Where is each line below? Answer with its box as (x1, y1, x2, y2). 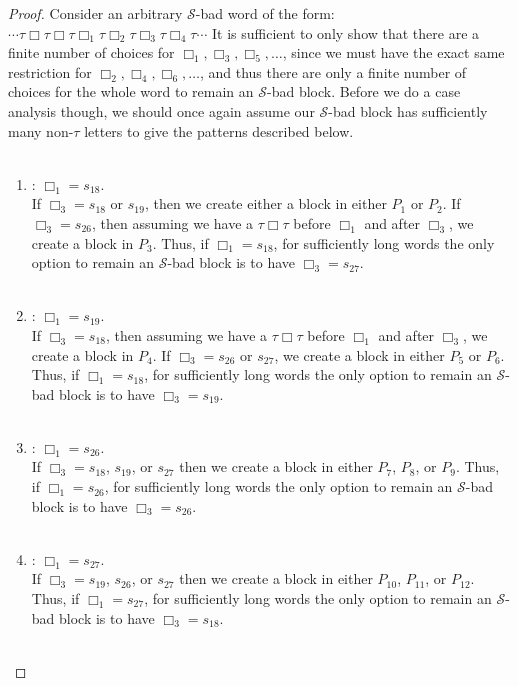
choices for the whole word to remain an (8, 81, 254, 102)
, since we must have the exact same (282, 42, 505, 63)
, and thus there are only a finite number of (199, 61, 467, 82)
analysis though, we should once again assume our (8, 100, 315, 121)
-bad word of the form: (195, 3, 335, 23)
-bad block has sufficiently (328, 100, 488, 121)
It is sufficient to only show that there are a (211, 22, 480, 43)
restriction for (8, 61, 92, 82)
